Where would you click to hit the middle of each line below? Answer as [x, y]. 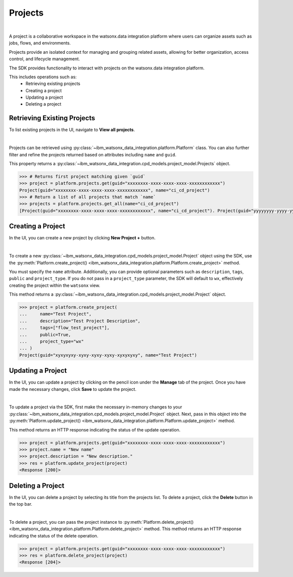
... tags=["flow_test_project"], [64, 328]
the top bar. [21, 504]
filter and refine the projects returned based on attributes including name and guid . [93, 154]
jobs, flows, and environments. [40, 43]
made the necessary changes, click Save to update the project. [73, 389]
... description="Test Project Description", [80, 321]
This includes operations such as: [43, 77]
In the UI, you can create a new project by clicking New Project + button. [82, 238]
